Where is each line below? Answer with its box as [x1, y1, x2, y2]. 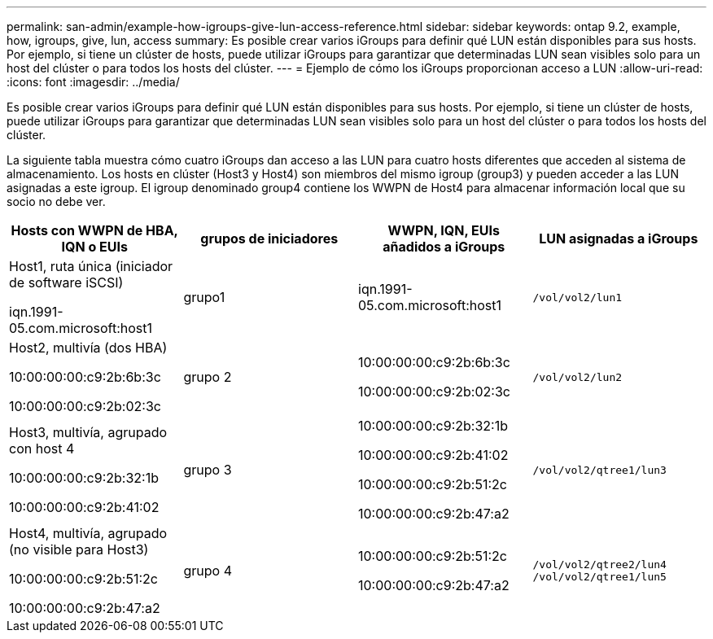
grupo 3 [183, 462, 232, 478]
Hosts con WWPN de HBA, [11, 222, 178, 239]
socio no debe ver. [7, 195, 106, 208]
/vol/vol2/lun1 [532, 291, 623, 304]
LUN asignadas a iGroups [539, 230, 698, 247]
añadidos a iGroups [383, 239, 505, 255]
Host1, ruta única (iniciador [9, 258, 173, 274]
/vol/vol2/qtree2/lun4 [532, 558, 667, 571]
